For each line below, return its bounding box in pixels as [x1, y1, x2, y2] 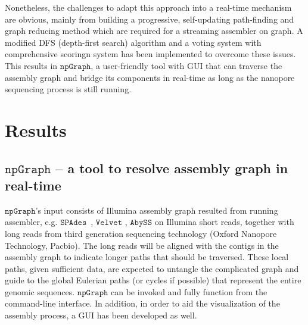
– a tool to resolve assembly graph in [55, 158, 288, 177]
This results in [5, 59, 58, 71]
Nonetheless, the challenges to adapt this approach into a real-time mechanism [5, 1, 292, 13]
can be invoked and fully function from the [111, 285, 267, 298]
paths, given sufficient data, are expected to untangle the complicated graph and [5, 262, 299, 274]
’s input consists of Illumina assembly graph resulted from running [35, 204, 278, 216]
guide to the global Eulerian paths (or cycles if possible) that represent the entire [5, 274, 301, 286]
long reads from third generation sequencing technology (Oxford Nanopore [5, 227, 277, 239]
